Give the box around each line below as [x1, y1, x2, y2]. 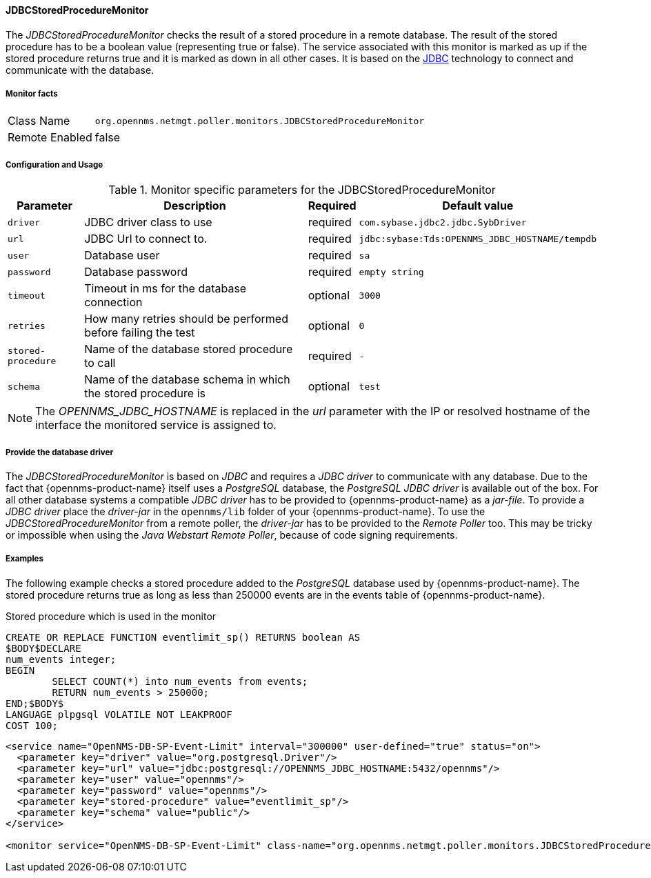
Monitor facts [6, 89, 58, 99]
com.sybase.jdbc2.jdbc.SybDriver [359, 217, 527, 228]
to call [84, 356, 116, 370]
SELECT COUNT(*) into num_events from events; [52, 675, 308, 687]
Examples [6, 554, 43, 564]
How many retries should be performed [84, 312, 288, 326]
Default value [442, 199, 514, 213]
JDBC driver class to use [84, 215, 212, 230]
